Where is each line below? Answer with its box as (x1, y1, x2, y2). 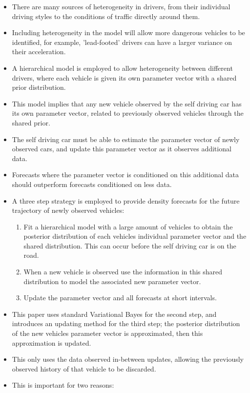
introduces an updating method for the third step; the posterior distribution (12, 318, 240, 329)
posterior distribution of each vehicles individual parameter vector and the (23, 231, 247, 241)
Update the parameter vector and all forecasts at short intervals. (23, 292, 217, 303)
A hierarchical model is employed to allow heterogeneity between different (12, 62, 233, 73)
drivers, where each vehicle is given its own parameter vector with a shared (12, 72, 237, 83)
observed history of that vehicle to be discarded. (12, 363, 156, 373)
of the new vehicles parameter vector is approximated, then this (12, 328, 203, 338)
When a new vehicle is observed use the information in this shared (23, 267, 223, 277)
